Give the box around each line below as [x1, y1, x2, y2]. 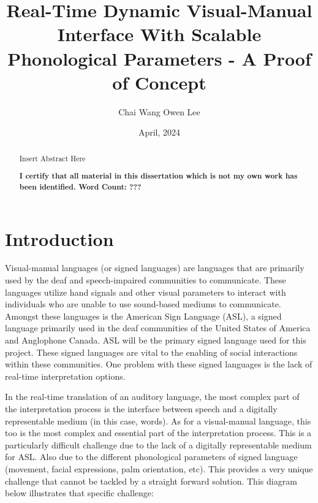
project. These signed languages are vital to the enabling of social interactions [5, 345, 298, 358]
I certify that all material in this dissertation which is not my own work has [19, 171, 298, 182]
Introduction [5, 226, 114, 251]
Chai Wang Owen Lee [118, 105, 200, 118]
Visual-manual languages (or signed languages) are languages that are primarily [5, 261, 305, 274]
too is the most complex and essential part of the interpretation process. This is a [5, 426, 312, 439]
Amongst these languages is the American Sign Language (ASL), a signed [5, 309, 282, 322]
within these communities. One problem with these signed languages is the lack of [5, 358, 312, 371]
